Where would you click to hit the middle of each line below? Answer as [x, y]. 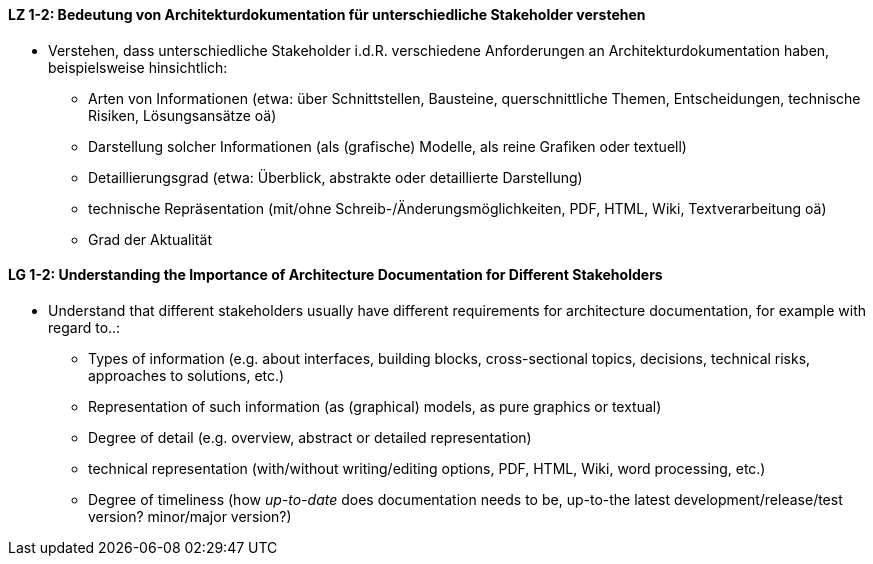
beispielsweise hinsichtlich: [138, 67]
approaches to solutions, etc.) [186, 375]
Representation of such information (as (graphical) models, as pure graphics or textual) [375, 406]
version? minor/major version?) [190, 516]
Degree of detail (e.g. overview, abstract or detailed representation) [310, 437]
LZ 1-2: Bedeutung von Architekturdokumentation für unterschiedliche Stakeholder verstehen [327, 14]
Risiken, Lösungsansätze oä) [182, 115]
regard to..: [84, 327]
